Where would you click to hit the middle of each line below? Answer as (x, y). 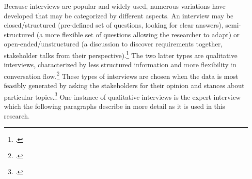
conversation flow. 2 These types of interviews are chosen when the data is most (121, 75)
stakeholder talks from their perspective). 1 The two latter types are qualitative (121, 54)
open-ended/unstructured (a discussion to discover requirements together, (113, 44)
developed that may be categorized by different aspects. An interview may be (119, 15)
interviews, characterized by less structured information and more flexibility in (120, 65)
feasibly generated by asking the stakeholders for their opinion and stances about (124, 85)
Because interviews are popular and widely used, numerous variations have (115, 6)
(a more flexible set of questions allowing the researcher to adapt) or (138, 34)
